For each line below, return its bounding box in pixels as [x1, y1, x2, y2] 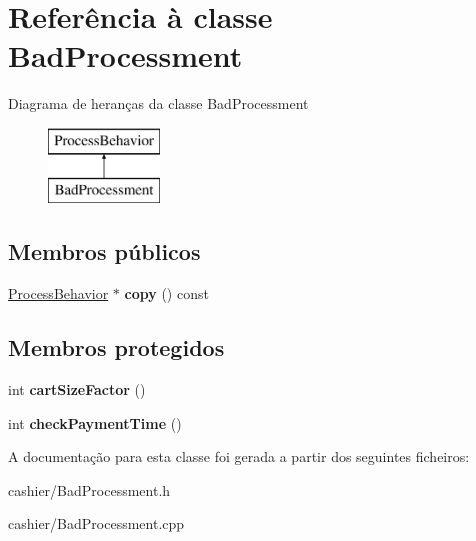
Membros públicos [8, 236, 201, 267]
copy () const [124, 283, 209, 304]
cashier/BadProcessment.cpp [8, 513, 185, 534]
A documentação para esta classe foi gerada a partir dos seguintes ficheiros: [8, 446, 470, 467]
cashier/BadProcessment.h [8, 479, 171, 500]
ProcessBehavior [8, 283, 109, 304]
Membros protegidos [8, 332, 225, 363]
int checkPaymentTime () [8, 412, 182, 433]
